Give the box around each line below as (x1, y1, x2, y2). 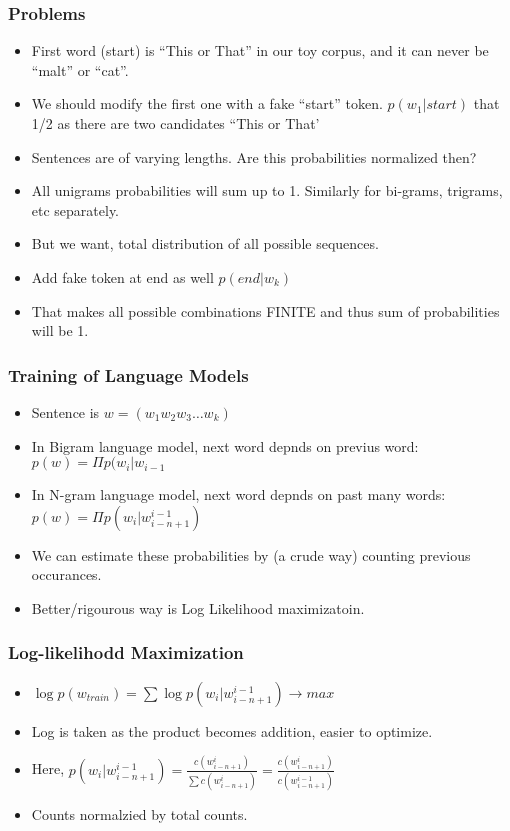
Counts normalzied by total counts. (31, 803, 248, 824)
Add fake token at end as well (31, 266, 214, 287)
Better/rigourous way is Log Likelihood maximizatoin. (31, 597, 365, 618)
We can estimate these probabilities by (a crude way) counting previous (31, 544, 471, 565)
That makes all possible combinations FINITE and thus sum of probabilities (31, 300, 500, 321)
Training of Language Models (8, 362, 249, 387)
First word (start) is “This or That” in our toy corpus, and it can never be (31, 40, 489, 61)
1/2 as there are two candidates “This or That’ (31, 113, 320, 133)
